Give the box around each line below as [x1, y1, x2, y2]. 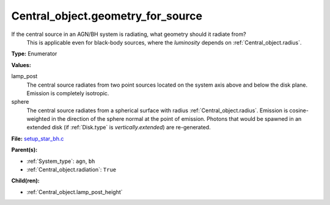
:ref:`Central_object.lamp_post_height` [26, 188, 123, 195]
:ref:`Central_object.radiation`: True [26, 166, 117, 173]
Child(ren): [11, 177, 40, 184]
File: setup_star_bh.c [11, 135, 64, 142]
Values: [11, 61, 32, 68]
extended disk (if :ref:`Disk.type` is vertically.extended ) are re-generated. [26, 124, 211, 131]
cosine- [289, 107, 309, 114]
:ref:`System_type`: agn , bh [26, 157, 95, 165]
